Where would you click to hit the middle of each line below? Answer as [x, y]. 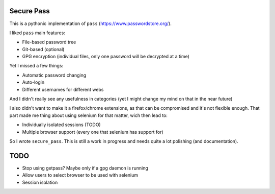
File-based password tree [49, 42]
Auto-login [33, 82]
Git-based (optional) [43, 49]
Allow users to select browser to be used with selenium [80, 175]
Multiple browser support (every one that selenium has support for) [93, 132]
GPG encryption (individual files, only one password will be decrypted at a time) [106, 57]
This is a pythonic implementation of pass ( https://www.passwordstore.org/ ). [90, 23]
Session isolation [40, 182]
